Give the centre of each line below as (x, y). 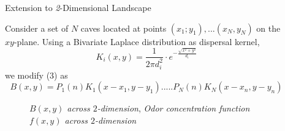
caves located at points (123, 28)
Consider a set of (37, 28)
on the (268, 28)
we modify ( (28, 75)
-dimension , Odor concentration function (173, 108)
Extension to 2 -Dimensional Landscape (78, 7)
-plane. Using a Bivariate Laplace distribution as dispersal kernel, (137, 41)
